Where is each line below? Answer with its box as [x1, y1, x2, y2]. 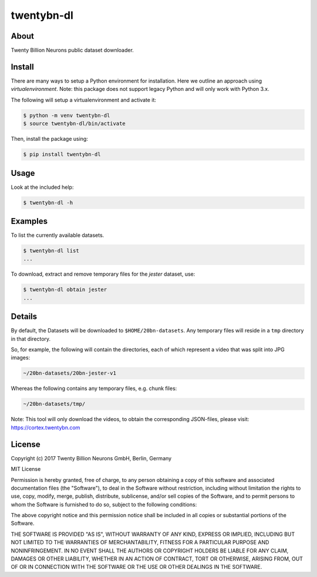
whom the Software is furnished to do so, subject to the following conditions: [11, 501, 197, 508]
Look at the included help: [11, 184, 74, 191]
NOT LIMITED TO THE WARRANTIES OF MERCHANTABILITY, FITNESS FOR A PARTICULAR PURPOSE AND [11, 539, 269, 546]
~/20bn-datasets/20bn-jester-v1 [23, 370, 117, 376]
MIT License [11, 466, 41, 473]
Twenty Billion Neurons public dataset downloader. [11, 47, 134, 54]
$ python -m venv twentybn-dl [23, 112, 110, 118]
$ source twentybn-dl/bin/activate [23, 120, 126, 127]
